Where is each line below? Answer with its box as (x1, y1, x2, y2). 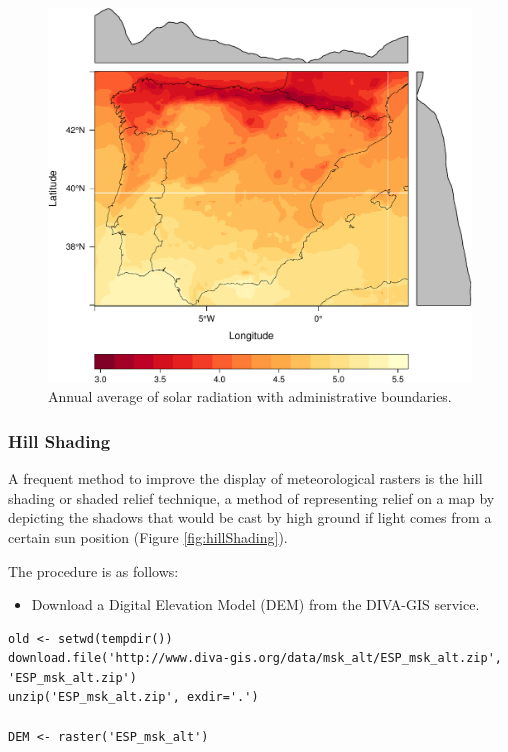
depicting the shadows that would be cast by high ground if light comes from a (8, 507, 492, 528)
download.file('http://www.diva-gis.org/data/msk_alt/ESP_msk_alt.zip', (8, 651, 502, 666)
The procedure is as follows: (8, 560, 179, 581)
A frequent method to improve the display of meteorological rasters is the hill (8, 468, 483, 489)
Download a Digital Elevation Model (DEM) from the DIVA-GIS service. (31, 594, 480, 615)
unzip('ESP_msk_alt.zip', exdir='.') (8, 690, 259, 705)
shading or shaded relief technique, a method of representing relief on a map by (8, 487, 495, 508)
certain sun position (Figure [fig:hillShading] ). (8, 526, 288, 547)
